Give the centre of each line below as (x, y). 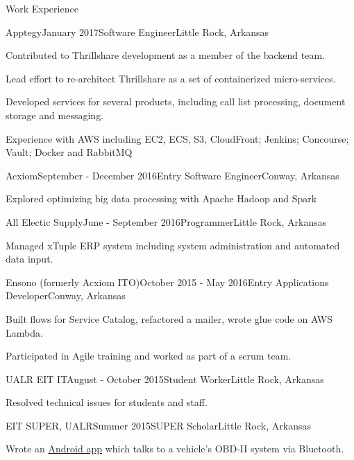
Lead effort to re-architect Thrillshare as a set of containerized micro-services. (171, 78)
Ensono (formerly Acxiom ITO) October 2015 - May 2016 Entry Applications (167, 282)
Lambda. (24, 332)
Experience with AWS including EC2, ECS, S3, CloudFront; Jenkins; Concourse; (177, 138)
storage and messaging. (55, 115)
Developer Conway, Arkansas (66, 295)
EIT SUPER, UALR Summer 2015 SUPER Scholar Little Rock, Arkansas (158, 425)
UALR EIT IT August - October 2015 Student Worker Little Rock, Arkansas (165, 379)
